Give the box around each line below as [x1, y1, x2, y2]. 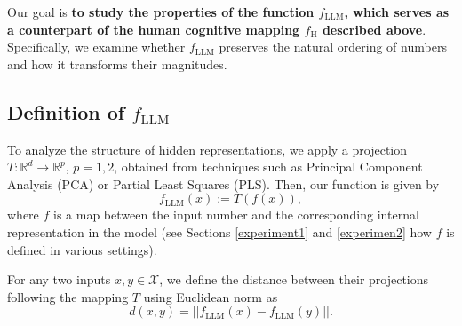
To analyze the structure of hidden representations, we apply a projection [7, 139, 408, 158]
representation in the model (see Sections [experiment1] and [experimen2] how [7, 222, 432, 241]
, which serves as [344, 3, 450, 20]
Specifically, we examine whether [7, 37, 186, 56]
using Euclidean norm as [143, 287, 278, 306]
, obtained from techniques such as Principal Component [114, 157, 423, 176]
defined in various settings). [7, 240, 157, 258]
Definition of [7, 98, 125, 125]
